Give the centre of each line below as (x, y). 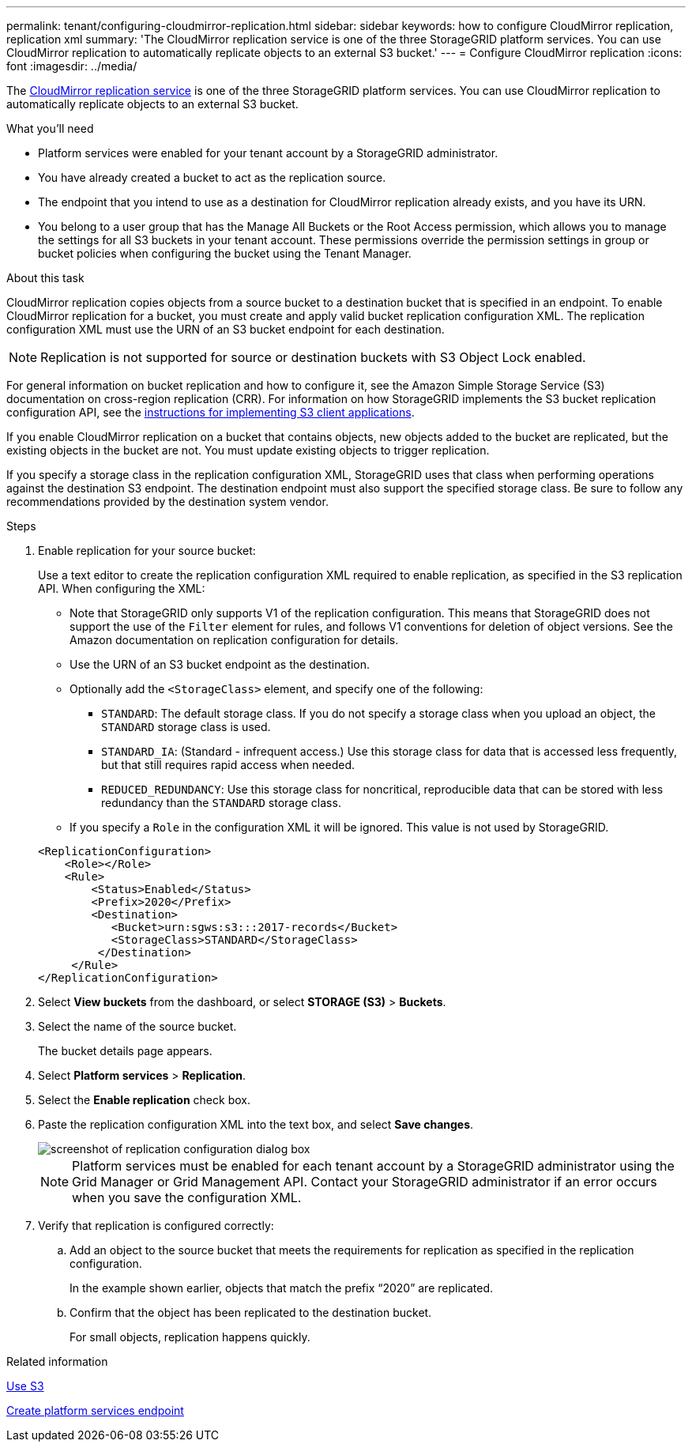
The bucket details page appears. (125, 1051)
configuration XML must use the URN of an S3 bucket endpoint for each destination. (226, 329)
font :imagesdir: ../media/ (72, 66)
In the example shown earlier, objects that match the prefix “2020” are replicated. (281, 1288)
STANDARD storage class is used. (186, 727)
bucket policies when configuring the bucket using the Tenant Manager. (225, 253)
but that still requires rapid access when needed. (228, 765)
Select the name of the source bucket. (137, 1026)
